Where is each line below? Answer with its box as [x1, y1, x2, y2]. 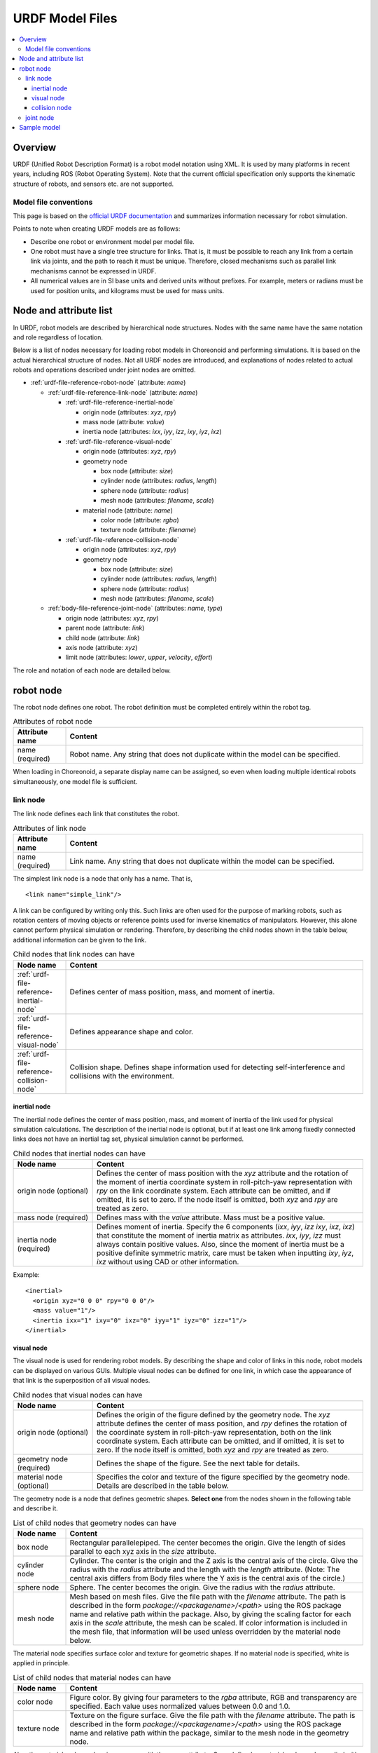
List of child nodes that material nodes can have [13, 1673, 171, 1683]
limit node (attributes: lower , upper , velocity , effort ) [65, 653, 213, 662]
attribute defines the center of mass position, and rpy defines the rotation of [97, 1419, 348, 1428]
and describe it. [13, 1504, 59, 1512]
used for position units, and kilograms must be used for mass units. [30, 286, 225, 295]
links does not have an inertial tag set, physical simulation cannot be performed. [13, 1135, 244, 1143]
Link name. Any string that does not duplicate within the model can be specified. [69, 856, 335, 866]
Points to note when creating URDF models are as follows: [13, 224, 181, 233]
